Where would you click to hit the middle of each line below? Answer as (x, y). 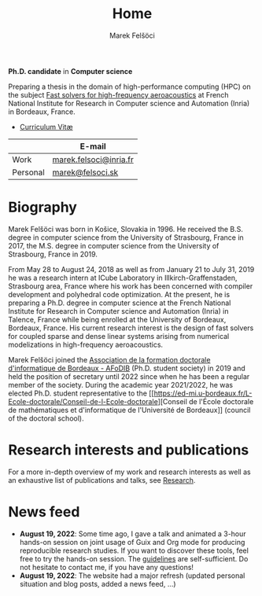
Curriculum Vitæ (46, 127)
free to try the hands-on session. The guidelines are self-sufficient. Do (134, 558)
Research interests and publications (129, 450)
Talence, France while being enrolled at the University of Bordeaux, (117, 319)
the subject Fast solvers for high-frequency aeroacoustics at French (118, 94)
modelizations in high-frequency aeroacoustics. (86, 344)
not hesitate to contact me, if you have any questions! (107, 567)
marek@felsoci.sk (85, 172)
